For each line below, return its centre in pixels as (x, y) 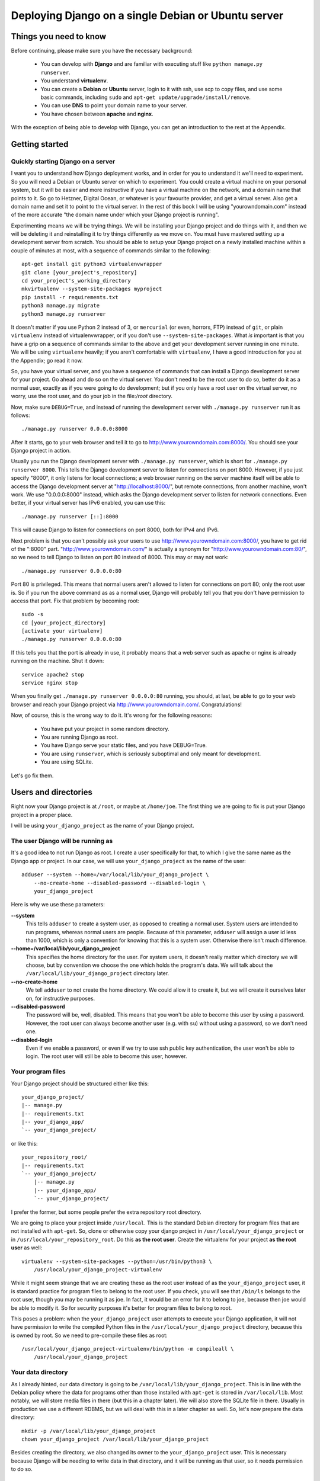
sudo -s (33, 614)
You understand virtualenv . (74, 81)
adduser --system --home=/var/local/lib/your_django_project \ (115, 875)
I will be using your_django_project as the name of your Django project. (103, 826)
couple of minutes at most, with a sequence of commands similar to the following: (111, 250)
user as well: (27, 1248)
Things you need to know (59, 36)
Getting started (40, 144)
